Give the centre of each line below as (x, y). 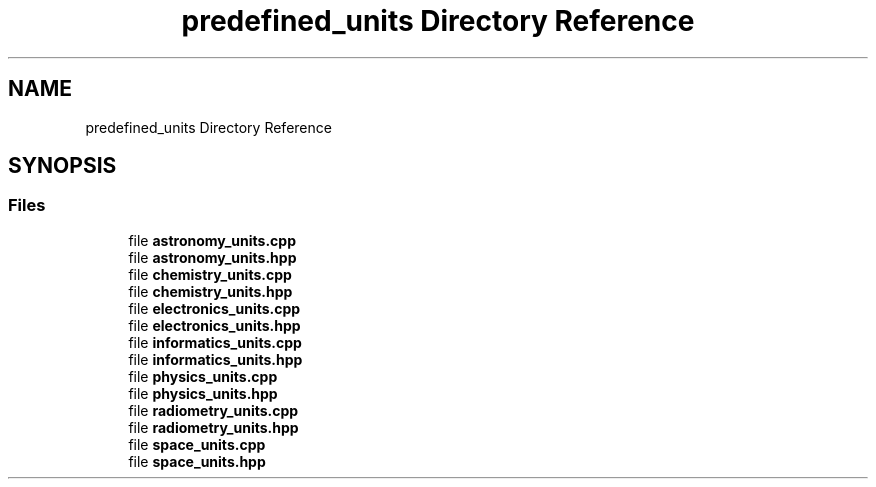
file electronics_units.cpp (214, 308)
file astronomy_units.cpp (212, 240)
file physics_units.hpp (203, 393)
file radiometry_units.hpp (213, 427)
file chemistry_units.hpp (210, 291)
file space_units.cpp (197, 444)
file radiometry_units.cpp (213, 410)
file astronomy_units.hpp (212, 257)
